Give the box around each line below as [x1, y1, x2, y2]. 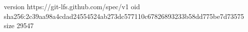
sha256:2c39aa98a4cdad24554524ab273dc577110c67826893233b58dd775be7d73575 [4, 11, 244, 21]
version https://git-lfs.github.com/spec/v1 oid [4, 1, 140, 11]
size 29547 [4, 20, 34, 31]
